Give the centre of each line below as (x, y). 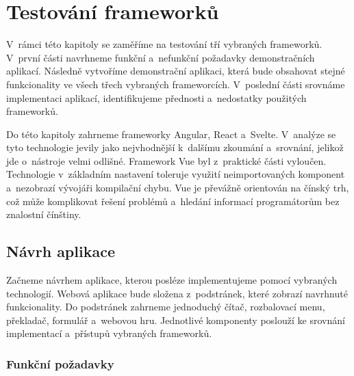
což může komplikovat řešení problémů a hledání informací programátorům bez (173, 201)
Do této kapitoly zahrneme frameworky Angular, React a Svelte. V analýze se (171, 134)
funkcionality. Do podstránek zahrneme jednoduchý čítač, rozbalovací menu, (166, 307)
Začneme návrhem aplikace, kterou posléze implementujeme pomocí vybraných (172, 280)
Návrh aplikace (61, 251)
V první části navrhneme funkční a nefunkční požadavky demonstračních (161, 57)
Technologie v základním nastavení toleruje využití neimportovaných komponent (176, 174)
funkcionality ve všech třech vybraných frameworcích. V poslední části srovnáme (176, 84)
